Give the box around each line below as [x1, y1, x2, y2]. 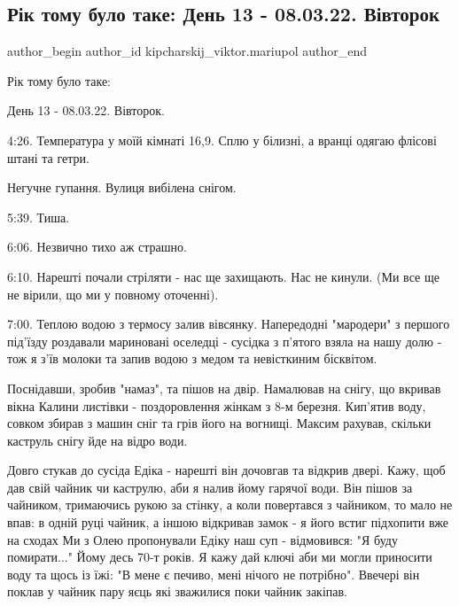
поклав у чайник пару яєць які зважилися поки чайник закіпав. [7, 582, 348, 601]
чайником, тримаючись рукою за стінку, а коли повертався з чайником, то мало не [7, 495, 453, 514]
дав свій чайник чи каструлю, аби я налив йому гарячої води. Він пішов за [7, 478, 413, 496]
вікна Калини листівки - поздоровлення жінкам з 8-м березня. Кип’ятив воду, [7, 396, 426, 415]
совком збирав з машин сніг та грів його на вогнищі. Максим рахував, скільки [7, 414, 432, 432]
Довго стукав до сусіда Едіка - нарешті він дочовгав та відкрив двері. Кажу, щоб [7, 461, 446, 479]
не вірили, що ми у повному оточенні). [7, 284, 219, 303]
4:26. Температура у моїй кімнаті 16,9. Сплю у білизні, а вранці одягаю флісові [7, 130, 437, 149]
